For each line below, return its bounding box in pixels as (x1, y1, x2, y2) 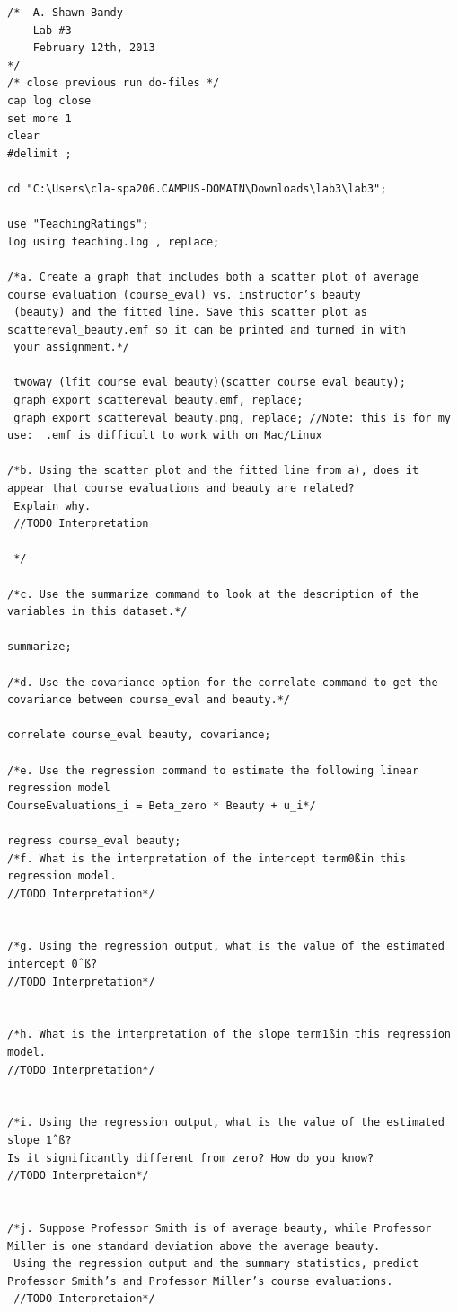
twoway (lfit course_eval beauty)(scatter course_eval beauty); (13, 376, 406, 389)
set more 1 (7, 112, 72, 125)
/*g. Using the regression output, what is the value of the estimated (7, 940, 445, 953)
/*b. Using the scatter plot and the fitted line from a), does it (7, 464, 419, 477)
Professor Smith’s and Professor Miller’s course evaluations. (7, 1274, 393, 1288)
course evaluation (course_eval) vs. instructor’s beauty (7, 288, 361, 301)
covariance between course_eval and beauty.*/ (7, 693, 290, 707)
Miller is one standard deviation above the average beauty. (7, 1239, 381, 1253)
